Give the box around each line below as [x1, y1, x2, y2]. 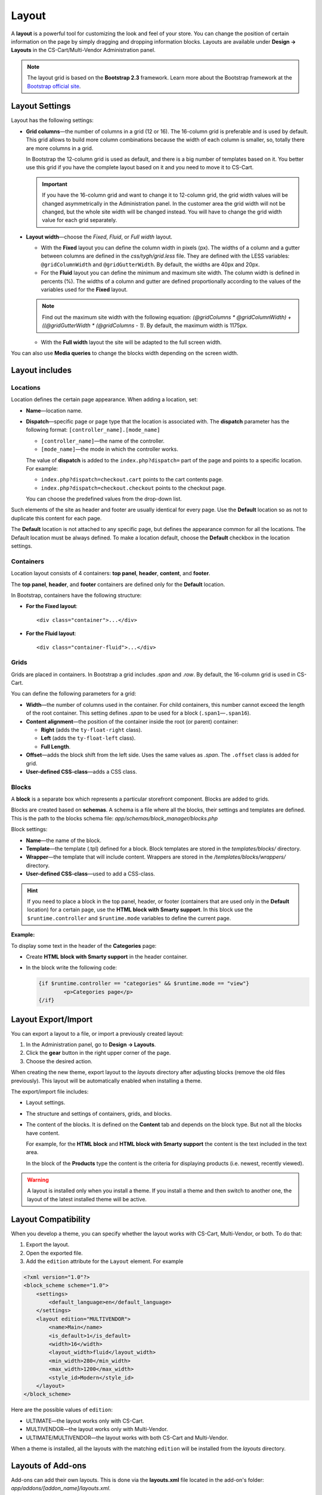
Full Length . [41, 743, 71, 750]
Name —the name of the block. [26, 837, 101, 844]
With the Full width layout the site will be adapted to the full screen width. [41, 338, 222, 346]
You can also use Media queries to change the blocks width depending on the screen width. [11, 350, 239, 356]
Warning [27, 1176, 49, 1183]
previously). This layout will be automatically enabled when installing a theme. [11, 1077, 202, 1084]
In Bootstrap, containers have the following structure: [11, 591, 142, 599]
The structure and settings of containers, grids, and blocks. [26, 1110, 172, 1117]
